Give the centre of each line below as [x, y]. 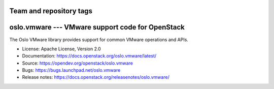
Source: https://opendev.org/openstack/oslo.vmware [77, 63]
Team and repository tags [51, 11]
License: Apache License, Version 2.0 [61, 49]
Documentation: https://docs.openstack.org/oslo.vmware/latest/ [89, 56]
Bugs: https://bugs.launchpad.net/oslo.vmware [71, 70]
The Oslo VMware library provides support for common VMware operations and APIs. [99, 39]
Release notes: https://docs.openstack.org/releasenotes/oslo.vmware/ [96, 77]
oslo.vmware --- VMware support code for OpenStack [97, 27]
